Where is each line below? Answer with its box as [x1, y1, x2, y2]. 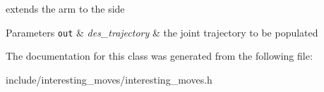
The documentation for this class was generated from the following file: [6, 48, 313, 63]
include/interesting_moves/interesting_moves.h [6, 72, 212, 86]
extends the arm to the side [6, 1, 125, 15]
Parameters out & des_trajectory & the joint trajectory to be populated [6, 25, 318, 39]
